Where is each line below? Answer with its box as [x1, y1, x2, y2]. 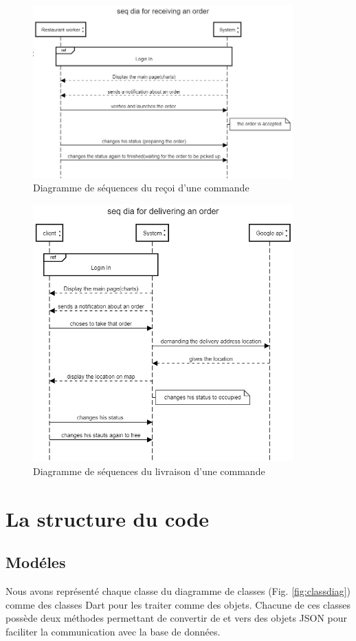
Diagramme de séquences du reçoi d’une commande [33, 180, 249, 195]
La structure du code [5, 504, 210, 532]
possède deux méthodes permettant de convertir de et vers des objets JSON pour [5, 611, 348, 625]
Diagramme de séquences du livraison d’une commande [33, 463, 265, 478]
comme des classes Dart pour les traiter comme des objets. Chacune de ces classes [5, 597, 351, 611]
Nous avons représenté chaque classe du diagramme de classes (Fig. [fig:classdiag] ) [5, 583, 351, 598]
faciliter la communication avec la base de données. [5, 624, 221, 638]
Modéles [5, 551, 66, 573]
